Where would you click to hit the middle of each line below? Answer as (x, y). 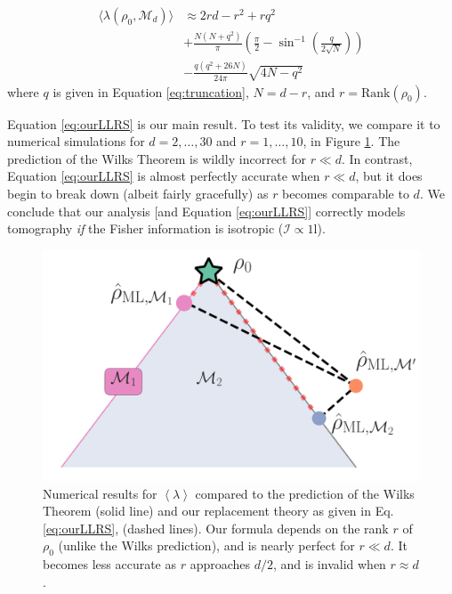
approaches (220, 564)
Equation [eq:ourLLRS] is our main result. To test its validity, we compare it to (224, 123)
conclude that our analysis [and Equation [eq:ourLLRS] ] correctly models (206, 211)
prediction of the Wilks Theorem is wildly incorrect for (157, 158)
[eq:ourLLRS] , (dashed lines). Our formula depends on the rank (216, 528)
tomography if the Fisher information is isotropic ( (145, 228)
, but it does (389, 176)
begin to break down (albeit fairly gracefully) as (138, 193)
